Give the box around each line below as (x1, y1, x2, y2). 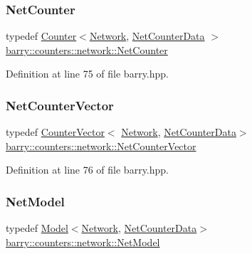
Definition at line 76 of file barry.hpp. (6, 162, 169, 177)
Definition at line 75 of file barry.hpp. (6, 66, 169, 81)
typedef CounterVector (6, 125, 105, 139)
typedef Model (6, 221, 68, 236)
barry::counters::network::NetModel (6, 234, 160, 249)
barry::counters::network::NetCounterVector (6, 138, 196, 153)
